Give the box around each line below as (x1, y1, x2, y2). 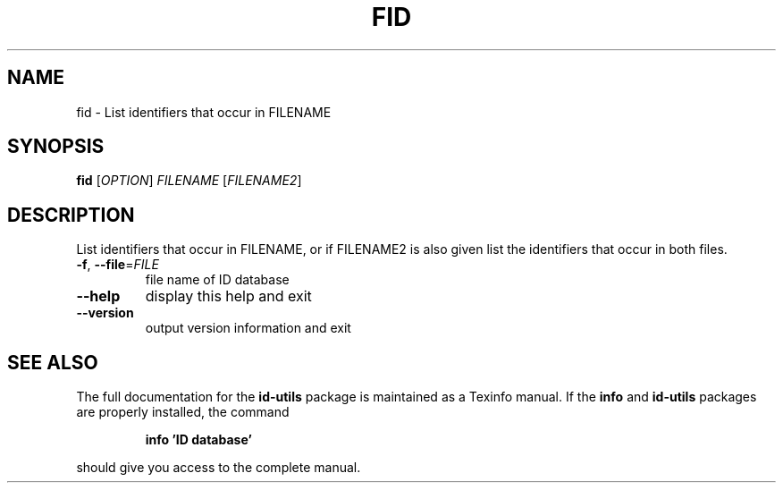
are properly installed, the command (76, 404, 290, 420)
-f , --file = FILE (76, 257, 159, 273)
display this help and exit (145, 287, 312, 306)
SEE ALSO (7, 351, 98, 374)
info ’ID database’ (145, 432, 252, 448)
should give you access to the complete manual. (76, 460, 361, 476)
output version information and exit (145, 320, 351, 336)
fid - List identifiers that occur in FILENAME (76, 104, 332, 120)
